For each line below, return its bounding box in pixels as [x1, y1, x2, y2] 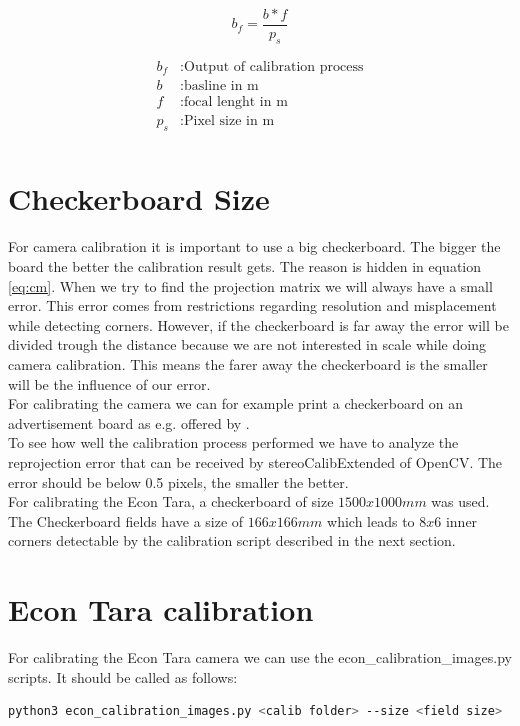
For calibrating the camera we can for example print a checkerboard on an [8, 393, 464, 414]
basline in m [184, 79, 259, 94]
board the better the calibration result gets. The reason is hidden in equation [8, 255, 482, 276]
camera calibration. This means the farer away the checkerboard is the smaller [8, 353, 488, 374]
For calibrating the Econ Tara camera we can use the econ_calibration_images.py [8, 647, 512, 668]
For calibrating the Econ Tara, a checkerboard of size [8, 491, 334, 512]
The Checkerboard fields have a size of [8, 510, 244, 531]
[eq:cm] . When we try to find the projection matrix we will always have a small [8, 275, 493, 296]
